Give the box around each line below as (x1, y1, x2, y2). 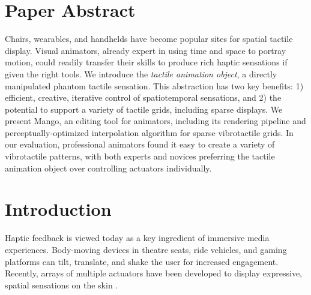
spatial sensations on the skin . (5, 278, 118, 291)
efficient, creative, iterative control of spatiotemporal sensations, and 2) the (5, 91, 282, 104)
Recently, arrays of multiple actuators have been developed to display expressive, (5, 267, 302, 279)
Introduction (5, 197, 112, 221)
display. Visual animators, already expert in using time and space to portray (5, 44, 286, 56)
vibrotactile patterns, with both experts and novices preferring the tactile (5, 150, 275, 162)
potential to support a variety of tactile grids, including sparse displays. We (5, 103, 283, 115)
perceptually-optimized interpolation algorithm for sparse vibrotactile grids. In (5, 126, 294, 139)
